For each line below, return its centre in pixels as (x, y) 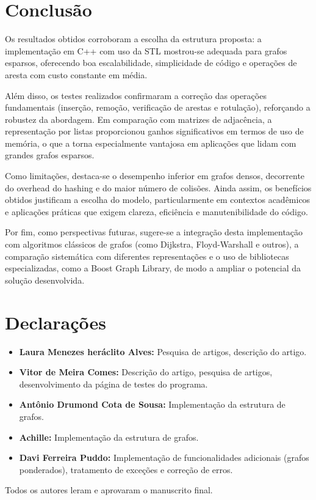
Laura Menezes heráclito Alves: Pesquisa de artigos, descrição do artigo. (163, 351)
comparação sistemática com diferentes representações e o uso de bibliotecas (147, 256)
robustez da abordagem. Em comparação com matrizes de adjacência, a (138, 119)
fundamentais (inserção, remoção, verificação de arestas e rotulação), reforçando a (158, 107)
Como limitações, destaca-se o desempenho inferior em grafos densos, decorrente (155, 176)
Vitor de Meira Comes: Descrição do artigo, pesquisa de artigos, (146, 372)
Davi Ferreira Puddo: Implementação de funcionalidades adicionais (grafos (164, 458)
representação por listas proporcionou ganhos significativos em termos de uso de (154, 131)
